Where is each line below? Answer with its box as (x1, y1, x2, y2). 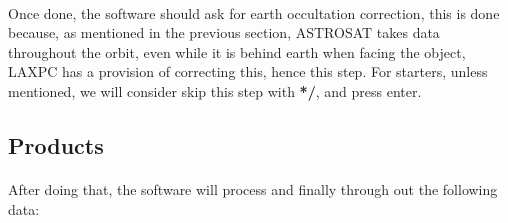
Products (8, 129, 104, 160)
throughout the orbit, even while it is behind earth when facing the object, (8, 41, 466, 62)
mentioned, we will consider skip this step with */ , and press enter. (8, 80, 422, 101)
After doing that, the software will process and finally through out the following (8, 178, 498, 199)
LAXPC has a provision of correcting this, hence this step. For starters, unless (8, 61, 488, 82)
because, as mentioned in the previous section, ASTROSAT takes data (8, 22, 440, 43)
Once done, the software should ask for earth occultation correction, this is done (8, 2, 500, 23)
